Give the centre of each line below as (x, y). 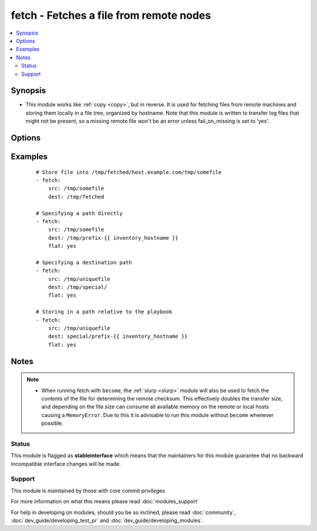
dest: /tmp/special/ (77, 287)
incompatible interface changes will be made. (66, 463)
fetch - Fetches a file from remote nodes (111, 15)
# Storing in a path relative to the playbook (104, 312)
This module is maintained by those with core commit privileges (88, 490)
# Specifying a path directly (80, 213)
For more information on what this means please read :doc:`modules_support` (105, 502)
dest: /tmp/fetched (76, 196)
